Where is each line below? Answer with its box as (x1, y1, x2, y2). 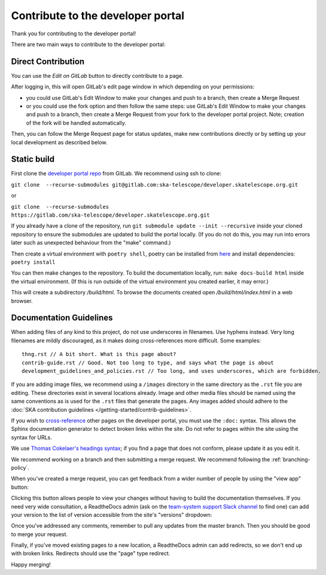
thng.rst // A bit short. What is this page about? (22, 351, 176, 358)
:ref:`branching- (271, 455, 310, 463)
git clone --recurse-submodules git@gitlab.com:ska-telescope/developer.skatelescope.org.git (11, 181, 298, 188)
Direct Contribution (11, 56, 85, 66)
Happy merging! (11, 561, 51, 568)
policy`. (11, 464, 29, 471)
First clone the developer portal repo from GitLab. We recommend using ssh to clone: (11, 170, 221, 177)
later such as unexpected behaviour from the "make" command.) (11, 239, 171, 247)
